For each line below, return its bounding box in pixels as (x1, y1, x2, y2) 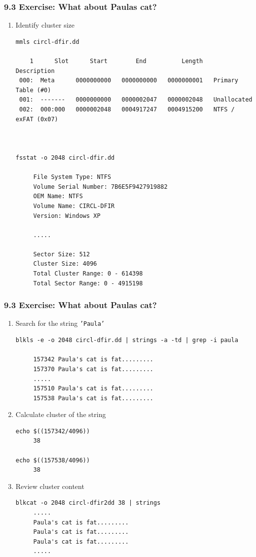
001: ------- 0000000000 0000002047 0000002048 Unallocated (19, 96, 253, 104)
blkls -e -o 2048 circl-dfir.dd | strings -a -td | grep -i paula (15, 337, 238, 344)
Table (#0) (15, 86, 51, 94)
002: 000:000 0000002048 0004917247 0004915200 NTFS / (19, 105, 235, 113)
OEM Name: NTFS (33, 193, 83, 200)
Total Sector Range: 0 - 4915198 (33, 279, 143, 287)
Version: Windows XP (33, 212, 101, 219)
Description (15, 67, 55, 74)
